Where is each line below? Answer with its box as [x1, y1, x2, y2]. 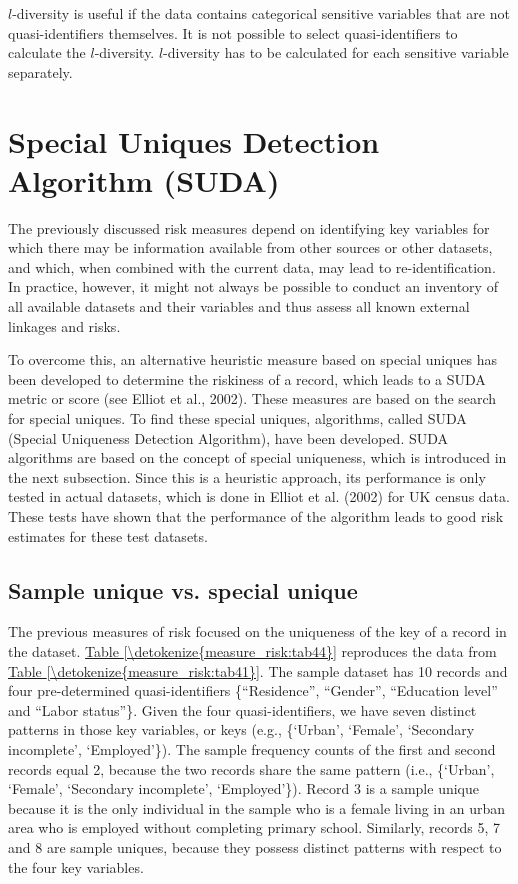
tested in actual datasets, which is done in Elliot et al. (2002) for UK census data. [8, 486, 510, 507]
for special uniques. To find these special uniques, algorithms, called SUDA [8, 408, 467, 429]
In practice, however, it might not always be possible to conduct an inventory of [8, 276, 498, 297]
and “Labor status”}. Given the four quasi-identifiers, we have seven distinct [8, 699, 477, 720]
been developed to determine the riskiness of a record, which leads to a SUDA [8, 368, 486, 389]
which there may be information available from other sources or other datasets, [8, 237, 493, 258]
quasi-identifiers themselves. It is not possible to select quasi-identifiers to [8, 22, 458, 43]
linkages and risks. [8, 315, 121, 336]
